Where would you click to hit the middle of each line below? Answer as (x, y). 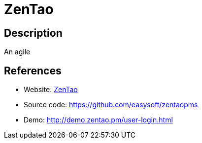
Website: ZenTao (51, 90)
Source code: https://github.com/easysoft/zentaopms (111, 105)
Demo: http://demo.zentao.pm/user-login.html (98, 120)
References (33, 71)
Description (33, 33)
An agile (17, 52)
